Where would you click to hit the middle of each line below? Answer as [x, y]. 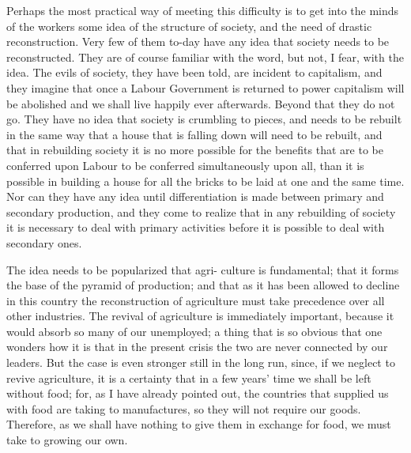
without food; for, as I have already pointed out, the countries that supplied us [198, 393]
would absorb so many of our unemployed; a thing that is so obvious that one [194, 331]
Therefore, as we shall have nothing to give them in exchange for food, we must [199, 424]
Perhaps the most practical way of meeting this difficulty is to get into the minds [203, 10]
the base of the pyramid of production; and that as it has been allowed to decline [203, 285]
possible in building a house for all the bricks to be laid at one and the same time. [205, 181]
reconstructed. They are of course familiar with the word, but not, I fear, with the [205, 57]
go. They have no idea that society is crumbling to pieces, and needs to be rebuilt [204, 119]
